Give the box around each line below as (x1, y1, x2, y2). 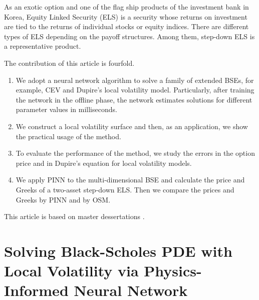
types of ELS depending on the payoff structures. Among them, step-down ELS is (4, 31, 255, 41)
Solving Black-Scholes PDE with (4, 240, 232, 261)
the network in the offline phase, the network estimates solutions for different (16, 94, 252, 105)
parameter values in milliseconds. (16, 104, 117, 115)
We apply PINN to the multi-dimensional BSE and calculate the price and (16, 174, 245, 185)
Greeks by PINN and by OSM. (16, 194, 111, 205)
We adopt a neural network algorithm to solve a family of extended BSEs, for (16, 74, 254, 85)
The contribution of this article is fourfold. (4, 57, 135, 68)
